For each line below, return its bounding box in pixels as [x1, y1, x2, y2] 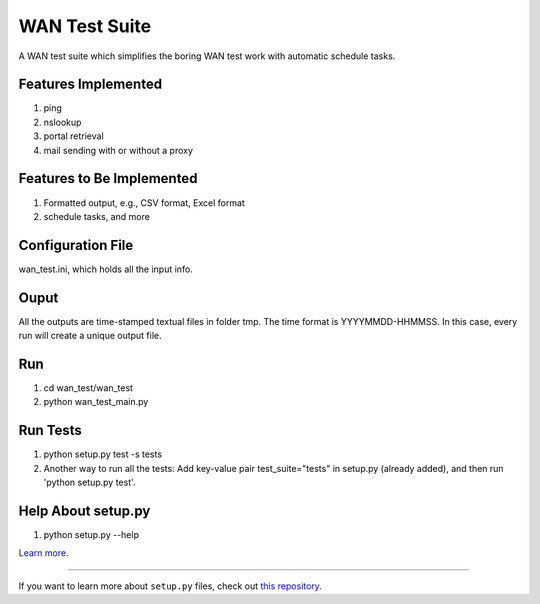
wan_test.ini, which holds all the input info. [18, 263, 194, 275]
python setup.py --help [43, 529, 140, 541]
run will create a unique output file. [18, 330, 162, 342]
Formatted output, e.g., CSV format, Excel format [43, 196, 245, 209]
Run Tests [18, 422, 82, 439]
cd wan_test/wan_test [43, 382, 134, 394]
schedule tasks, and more [43, 210, 150, 222]
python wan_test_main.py [43, 396, 149, 408]
